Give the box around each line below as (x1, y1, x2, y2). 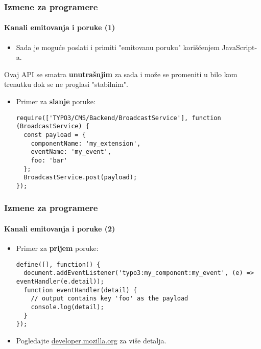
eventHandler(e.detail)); (16, 278, 104, 286)
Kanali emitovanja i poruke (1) (4, 22, 115, 33)
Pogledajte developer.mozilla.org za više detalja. (16, 335, 167, 345)
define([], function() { (16, 261, 101, 268)
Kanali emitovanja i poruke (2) (4, 223, 115, 234)
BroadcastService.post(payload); (23, 174, 137, 181)
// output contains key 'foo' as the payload (31, 295, 188, 303)
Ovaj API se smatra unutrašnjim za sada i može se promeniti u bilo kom (4, 68, 238, 79)
